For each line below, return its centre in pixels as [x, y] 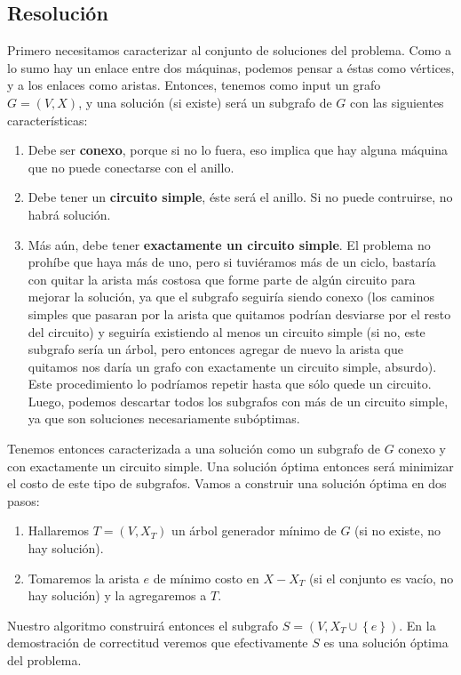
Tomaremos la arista [83, 578]
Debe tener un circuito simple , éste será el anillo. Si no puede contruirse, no [240, 197]
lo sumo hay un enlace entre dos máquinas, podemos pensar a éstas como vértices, [231, 67]
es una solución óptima [386, 643]
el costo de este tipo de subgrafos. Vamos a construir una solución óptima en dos [227, 483]
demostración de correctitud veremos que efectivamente [158, 643]
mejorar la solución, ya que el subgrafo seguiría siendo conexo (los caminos [231, 297]
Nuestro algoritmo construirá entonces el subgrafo [143, 625]
